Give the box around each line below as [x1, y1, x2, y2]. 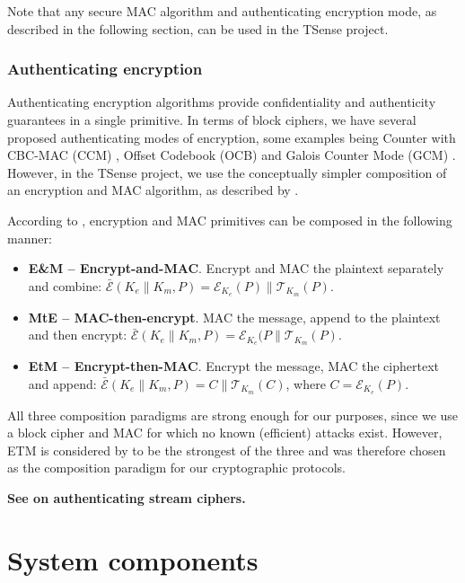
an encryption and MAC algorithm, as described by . [7, 181, 299, 199]
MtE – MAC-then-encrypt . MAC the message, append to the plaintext [28, 307, 441, 326]
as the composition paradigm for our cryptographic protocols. [7, 458, 346, 477]
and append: [28, 374, 97, 393]
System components [7, 541, 259, 578]
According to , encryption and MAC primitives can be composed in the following [7, 210, 452, 229]
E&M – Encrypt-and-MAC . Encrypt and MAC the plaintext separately [28, 259, 444, 278]
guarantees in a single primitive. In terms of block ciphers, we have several [7, 110, 417, 128]
